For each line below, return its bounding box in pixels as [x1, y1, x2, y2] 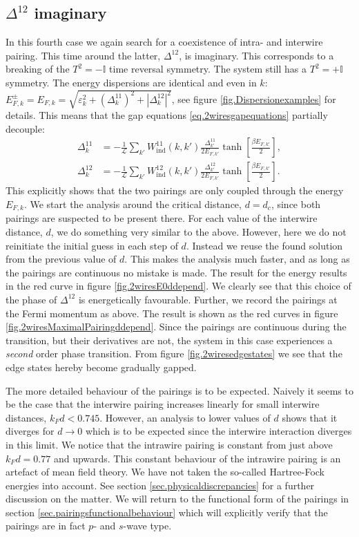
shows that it [282, 410, 338, 424]
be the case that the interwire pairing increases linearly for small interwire [6, 397, 320, 411]
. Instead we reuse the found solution [186, 238, 343, 252]
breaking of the [6, 62, 70, 76]
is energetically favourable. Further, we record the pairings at [78, 292, 338, 306]
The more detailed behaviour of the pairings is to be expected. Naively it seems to [6, 383, 353, 397]
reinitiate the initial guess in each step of [6, 238, 178, 252]
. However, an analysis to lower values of [99, 410, 271, 424]
